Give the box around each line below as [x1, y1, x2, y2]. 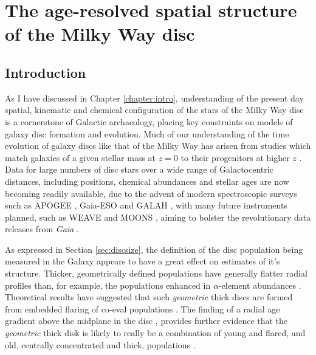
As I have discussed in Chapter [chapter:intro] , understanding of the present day [5, 91, 304, 104]
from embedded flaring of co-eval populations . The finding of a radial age [5, 302, 280, 315]
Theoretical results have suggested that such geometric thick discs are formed [5, 291, 293, 303]
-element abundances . [218, 278, 301, 291]
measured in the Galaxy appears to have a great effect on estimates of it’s [5, 255, 280, 267]
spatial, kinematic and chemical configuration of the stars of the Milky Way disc [5, 103, 304, 116]
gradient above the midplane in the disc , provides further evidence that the [5, 314, 288, 327]
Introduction [5, 63, 86, 81]
